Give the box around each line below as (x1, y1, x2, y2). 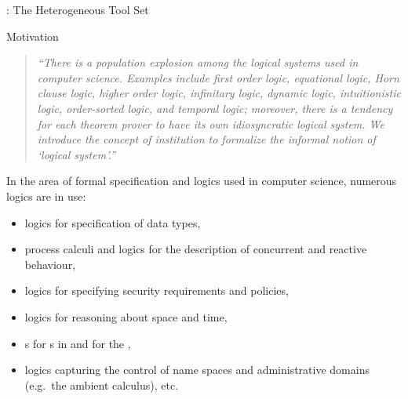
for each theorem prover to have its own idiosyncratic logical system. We (37, 115, 384, 132)
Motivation (6, 27, 59, 44)
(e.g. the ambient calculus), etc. (24, 376, 179, 393)
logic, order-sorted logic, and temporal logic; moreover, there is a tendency (37, 100, 393, 116)
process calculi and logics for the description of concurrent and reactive (24, 241, 367, 257)
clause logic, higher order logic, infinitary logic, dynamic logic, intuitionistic (37, 85, 401, 101)
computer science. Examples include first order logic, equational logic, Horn (37, 69, 399, 85)
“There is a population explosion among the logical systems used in (37, 54, 359, 71)
